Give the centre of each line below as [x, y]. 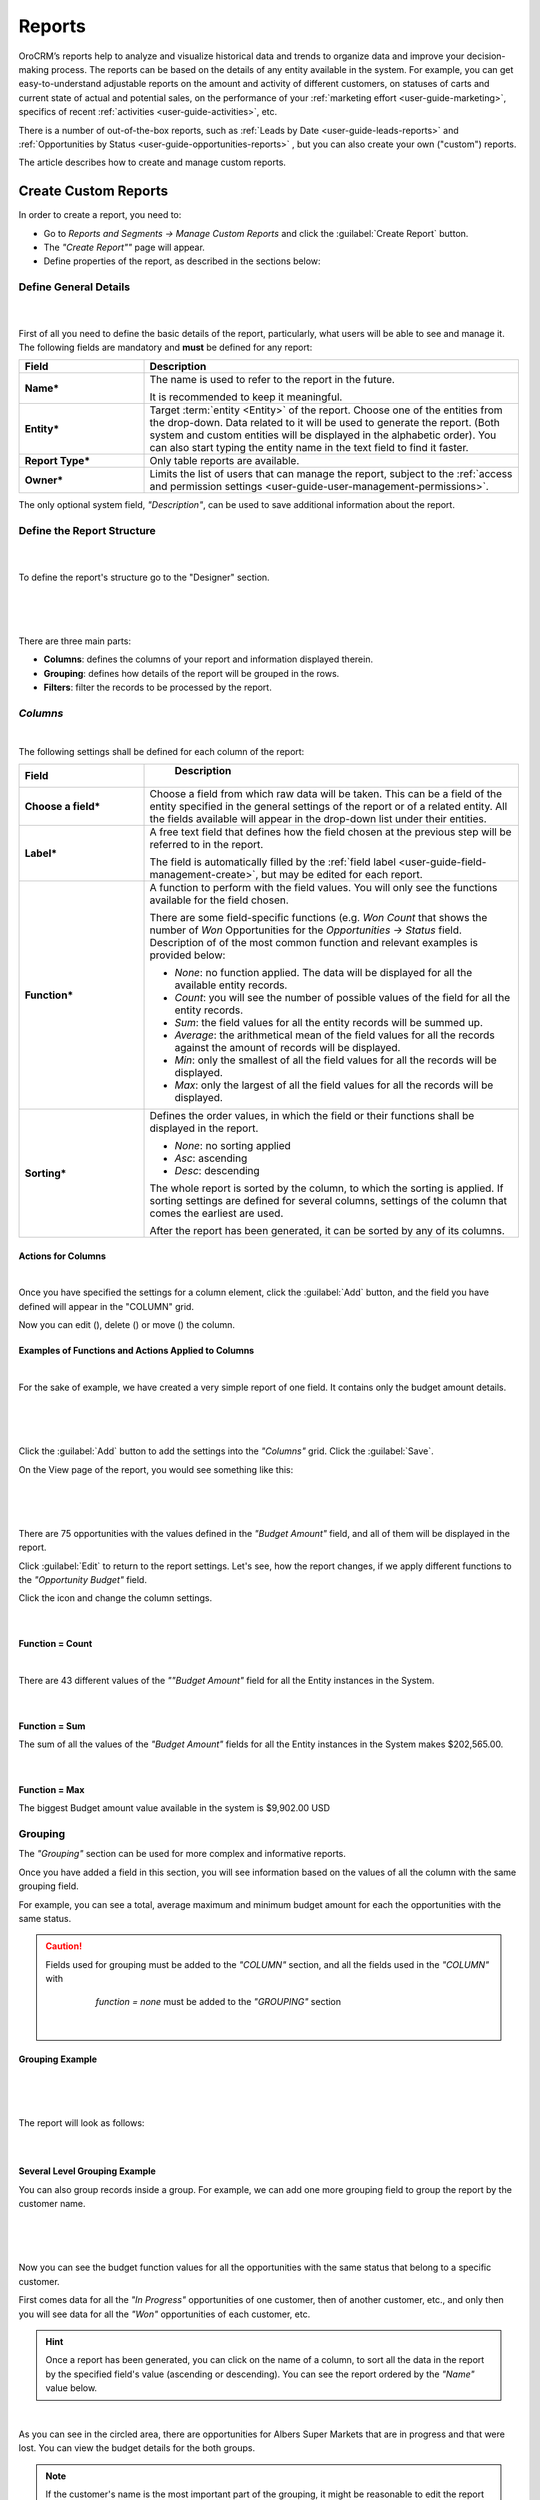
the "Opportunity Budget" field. [82, 1579]
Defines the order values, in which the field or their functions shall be [312, 1116]
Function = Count [55, 1644]
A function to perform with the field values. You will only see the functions [323, 888]
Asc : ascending [211, 1158]
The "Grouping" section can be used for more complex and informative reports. [182, 1854]
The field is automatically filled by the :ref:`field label [273, 862]
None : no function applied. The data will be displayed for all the [323, 973]
